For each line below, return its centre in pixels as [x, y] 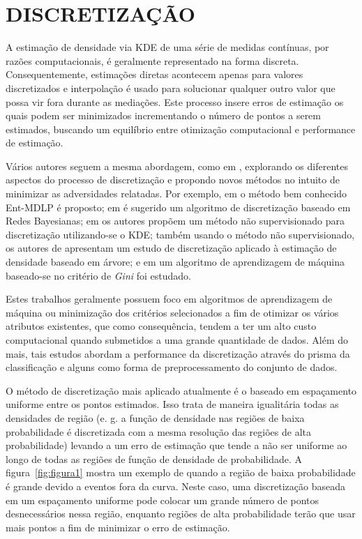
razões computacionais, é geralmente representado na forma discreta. [152, 60]
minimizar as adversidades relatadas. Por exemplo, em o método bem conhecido [176, 193]
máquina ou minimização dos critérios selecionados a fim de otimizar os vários [172, 312]
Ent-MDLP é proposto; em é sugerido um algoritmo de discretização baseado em [178, 207]
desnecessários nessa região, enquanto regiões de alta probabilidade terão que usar [181, 514]
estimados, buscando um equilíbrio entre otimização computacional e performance [181, 129]
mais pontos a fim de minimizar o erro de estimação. [118, 527]
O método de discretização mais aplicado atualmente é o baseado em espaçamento [181, 390]
